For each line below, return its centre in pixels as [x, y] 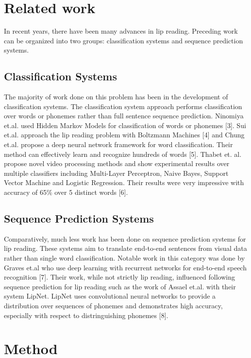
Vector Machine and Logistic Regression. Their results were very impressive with [124, 182]
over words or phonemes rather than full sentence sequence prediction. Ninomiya [124, 116]
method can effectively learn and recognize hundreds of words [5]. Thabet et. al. [123, 154]
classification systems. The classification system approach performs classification [123, 106]
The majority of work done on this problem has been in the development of [116, 97]
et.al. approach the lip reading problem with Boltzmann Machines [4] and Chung [124, 135]
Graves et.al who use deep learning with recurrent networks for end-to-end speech [125, 267]
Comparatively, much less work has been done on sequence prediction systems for [125, 238]
